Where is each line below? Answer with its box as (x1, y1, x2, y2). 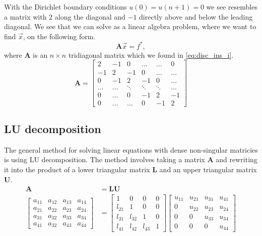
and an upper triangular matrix (159, 164, 257, 175)
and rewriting (216, 154, 257, 165)
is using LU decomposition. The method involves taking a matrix (4, 154, 205, 165)
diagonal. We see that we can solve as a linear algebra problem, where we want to (4, 21, 256, 32)
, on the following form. (23, 31, 96, 41)
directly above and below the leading (139, 11, 253, 22)
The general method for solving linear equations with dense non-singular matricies (4, 144, 258, 155)
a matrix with (4, 11, 47, 22)
